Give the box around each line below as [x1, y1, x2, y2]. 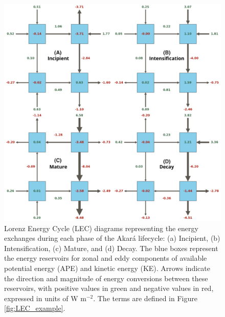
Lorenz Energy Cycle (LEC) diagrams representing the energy [4, 222, 198, 233]
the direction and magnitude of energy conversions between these [4, 273, 208, 283]
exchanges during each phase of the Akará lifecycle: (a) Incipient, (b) [4, 233, 220, 243]
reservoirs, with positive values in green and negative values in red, [4, 283, 214, 293]
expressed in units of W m [4, 292, 86, 303]
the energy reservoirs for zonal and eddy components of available [4, 253, 207, 263]
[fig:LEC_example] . [4, 303, 65, 313]
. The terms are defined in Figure [93, 292, 197, 303]
